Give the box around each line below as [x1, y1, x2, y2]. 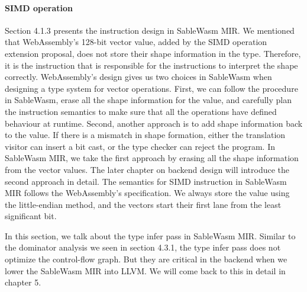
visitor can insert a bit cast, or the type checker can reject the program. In [5, 140, 276, 152]
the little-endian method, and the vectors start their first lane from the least [5, 198, 282, 210]
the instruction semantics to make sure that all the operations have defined [5, 105, 277, 117]
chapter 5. [5, 276, 41, 288]
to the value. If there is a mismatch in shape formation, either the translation [5, 129, 286, 141]
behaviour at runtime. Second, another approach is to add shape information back [5, 117, 303, 129]
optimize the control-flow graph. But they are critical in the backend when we [5, 253, 287, 265]
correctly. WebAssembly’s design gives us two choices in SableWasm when [5, 70, 272, 83]
